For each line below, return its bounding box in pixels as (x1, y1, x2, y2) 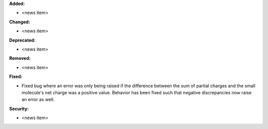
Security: (9, 106, 29, 112)
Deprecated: (9, 37, 36, 43)
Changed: (9, 19, 30, 25)
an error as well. (21, 97, 55, 103)
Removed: (9, 55, 31, 62)
